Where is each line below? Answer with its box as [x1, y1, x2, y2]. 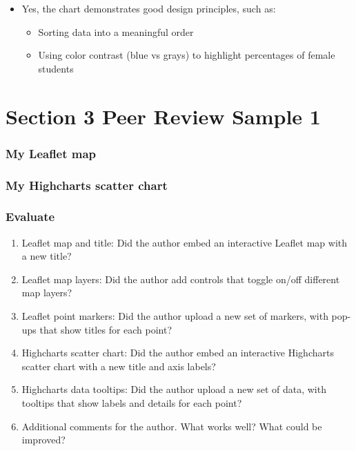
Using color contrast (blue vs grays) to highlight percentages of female [38, 48, 335, 62]
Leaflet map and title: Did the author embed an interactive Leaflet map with [21, 235, 348, 249]
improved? [21, 432, 66, 447]
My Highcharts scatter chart [6, 176, 168, 193]
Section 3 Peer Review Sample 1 [6, 102, 321, 130]
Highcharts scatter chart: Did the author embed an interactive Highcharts [21, 345, 334, 360]
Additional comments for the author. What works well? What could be [21, 419, 322, 433]
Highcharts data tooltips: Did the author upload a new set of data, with [21, 382, 326, 396]
